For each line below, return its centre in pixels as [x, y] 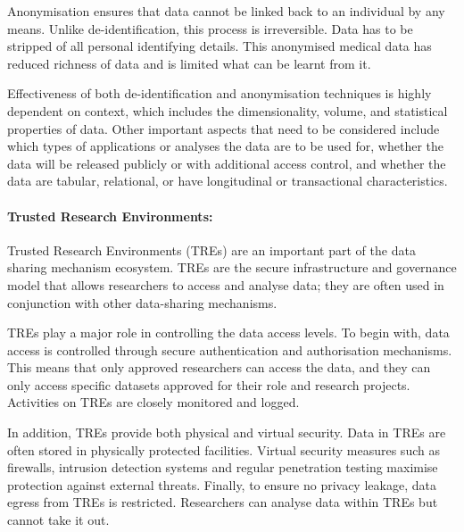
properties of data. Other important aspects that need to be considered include [224, 128]
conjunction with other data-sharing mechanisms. [142, 302]
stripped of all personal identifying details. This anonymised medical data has [220, 46]
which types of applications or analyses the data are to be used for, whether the [225, 146]
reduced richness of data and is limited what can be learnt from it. [189, 63]
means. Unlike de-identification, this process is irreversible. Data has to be [210, 28]
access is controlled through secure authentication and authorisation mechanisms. [230, 349]
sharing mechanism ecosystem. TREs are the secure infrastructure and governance [232, 267]
